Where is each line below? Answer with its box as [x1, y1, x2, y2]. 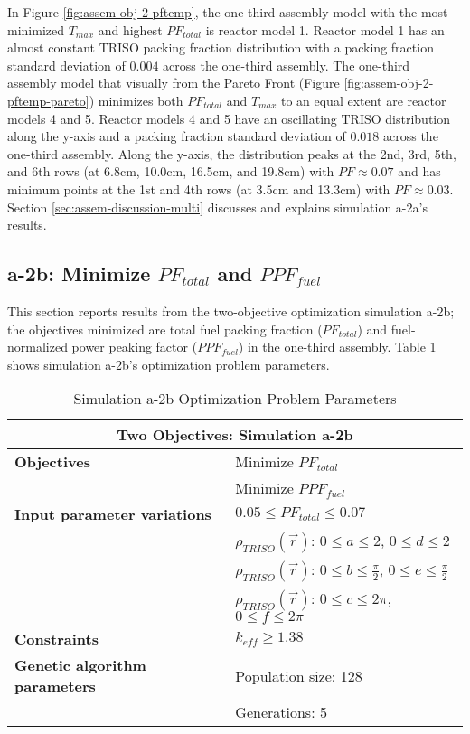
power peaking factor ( [71, 337, 198, 356]
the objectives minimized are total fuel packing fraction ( [7, 319, 323, 338]
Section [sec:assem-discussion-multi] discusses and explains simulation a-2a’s [7, 197, 428, 216]
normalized [7, 337, 68, 356]
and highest [98, 20, 163, 39]
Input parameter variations [14, 503, 211, 525]
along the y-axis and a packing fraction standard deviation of [7, 127, 346, 146]
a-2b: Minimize [7, 259, 151, 287]
